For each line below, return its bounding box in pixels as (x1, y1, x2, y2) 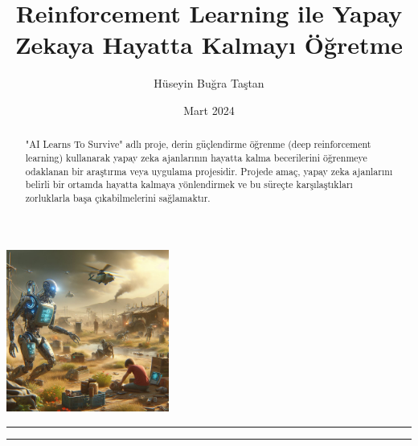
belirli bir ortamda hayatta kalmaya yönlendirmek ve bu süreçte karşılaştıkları (25, 178, 353, 191)
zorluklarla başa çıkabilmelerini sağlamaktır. (25, 190, 211, 204)
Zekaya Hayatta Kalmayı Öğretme (14, 28, 404, 61)
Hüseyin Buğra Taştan (154, 75, 264, 92)
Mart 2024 (183, 101, 235, 118)
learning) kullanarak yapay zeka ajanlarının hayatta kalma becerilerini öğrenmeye (25, 150, 367, 164)
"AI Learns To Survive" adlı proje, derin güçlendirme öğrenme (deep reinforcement (25, 137, 371, 151)
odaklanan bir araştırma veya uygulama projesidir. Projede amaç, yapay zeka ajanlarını (25, 164, 393, 178)
